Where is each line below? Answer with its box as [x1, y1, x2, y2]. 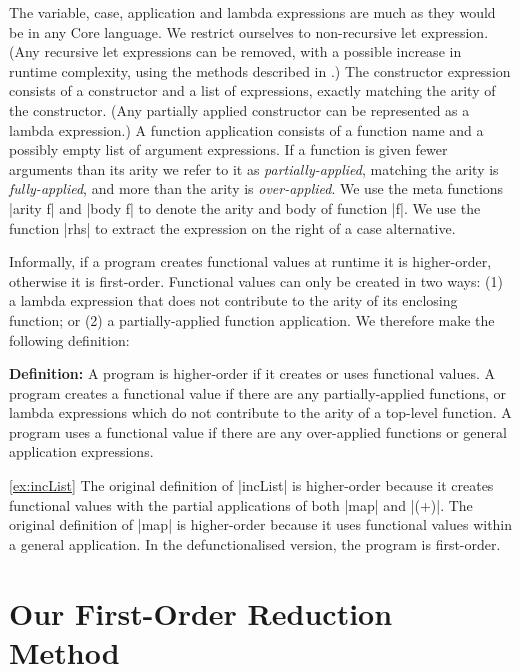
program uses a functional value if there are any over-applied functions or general [9, 421, 507, 442]
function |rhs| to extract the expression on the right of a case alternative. [9, 217, 456, 238]
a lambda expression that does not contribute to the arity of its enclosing [9, 290, 458, 311]
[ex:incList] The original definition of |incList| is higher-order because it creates [9, 475, 494, 496]
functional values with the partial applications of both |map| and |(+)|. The [9, 494, 473, 515]
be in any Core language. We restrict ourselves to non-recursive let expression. [9, 21, 489, 42]
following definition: [9, 329, 130, 350]
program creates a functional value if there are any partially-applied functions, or [9, 382, 507, 403]
